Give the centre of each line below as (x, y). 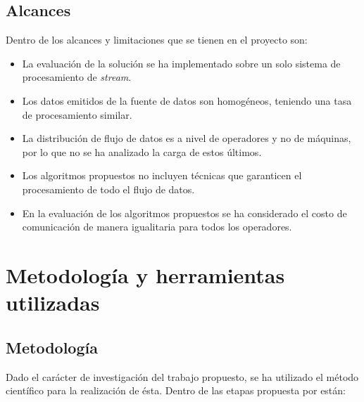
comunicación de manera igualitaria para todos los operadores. (157, 227)
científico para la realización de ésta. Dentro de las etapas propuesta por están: (176, 390)
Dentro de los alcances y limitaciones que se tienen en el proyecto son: (157, 40)
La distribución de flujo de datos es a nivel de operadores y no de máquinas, (187, 138)
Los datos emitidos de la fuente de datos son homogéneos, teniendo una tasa (187, 100)
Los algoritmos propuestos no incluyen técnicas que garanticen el (162, 175)
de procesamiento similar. (77, 114)
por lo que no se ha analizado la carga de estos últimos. (142, 151)
